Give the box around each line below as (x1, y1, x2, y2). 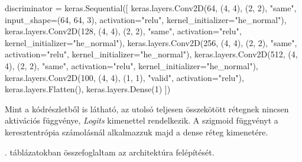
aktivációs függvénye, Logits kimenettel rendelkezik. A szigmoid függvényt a (5, 114, 278, 127)
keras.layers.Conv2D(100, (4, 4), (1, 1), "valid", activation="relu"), (5, 71, 244, 83)
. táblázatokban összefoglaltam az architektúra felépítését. (5, 145, 215, 158)
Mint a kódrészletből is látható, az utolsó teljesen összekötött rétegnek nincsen (5, 102, 289, 115)
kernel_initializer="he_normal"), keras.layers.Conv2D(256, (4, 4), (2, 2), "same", (5, 36, 297, 48)
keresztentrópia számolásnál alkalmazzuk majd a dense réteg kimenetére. (5, 125, 268, 138)
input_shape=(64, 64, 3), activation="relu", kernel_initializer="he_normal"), (5, 13, 287, 25)
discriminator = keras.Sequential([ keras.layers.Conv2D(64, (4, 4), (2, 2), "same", (5, 2, 297, 14)
